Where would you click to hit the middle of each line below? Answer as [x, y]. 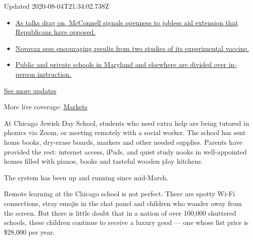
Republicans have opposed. [55, 32]
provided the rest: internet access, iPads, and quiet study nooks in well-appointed [125, 151]
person [25, 74]
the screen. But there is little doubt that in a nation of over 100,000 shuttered [120, 213]
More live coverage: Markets [46, 107]
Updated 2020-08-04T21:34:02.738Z [57, 6]
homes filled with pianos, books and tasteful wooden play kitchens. [104, 161]
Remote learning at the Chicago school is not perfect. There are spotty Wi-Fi [119, 194]
